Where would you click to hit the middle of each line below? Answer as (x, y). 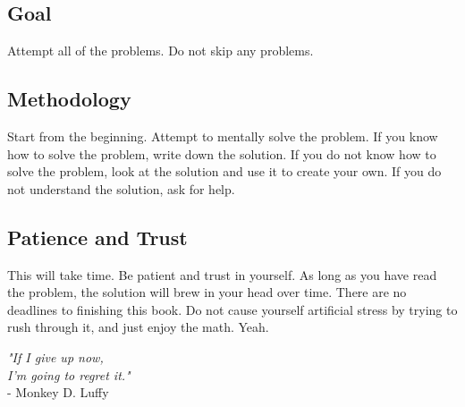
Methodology (69, 99)
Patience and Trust (97, 237)
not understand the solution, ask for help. (121, 188)
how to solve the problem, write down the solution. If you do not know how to (222, 153)
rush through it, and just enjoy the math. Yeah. (138, 327)
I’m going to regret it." (69, 374)
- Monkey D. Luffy (58, 392)
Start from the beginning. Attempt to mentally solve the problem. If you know (223, 136)
